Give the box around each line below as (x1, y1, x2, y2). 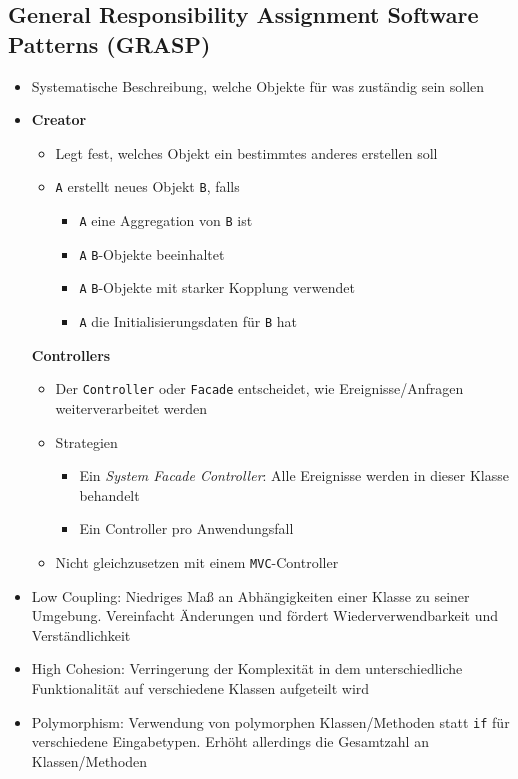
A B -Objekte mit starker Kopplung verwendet (79, 277, 355, 298)
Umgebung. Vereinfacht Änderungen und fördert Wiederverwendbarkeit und (31, 605, 499, 626)
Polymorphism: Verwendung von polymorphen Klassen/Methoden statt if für (31, 711, 510, 732)
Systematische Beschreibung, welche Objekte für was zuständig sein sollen (31, 75, 485, 96)
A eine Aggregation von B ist (79, 210, 253, 231)
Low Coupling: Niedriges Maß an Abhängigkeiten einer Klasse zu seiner (31, 585, 470, 606)
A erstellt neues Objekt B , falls (55, 176, 240, 197)
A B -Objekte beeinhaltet (79, 243, 225, 264)
